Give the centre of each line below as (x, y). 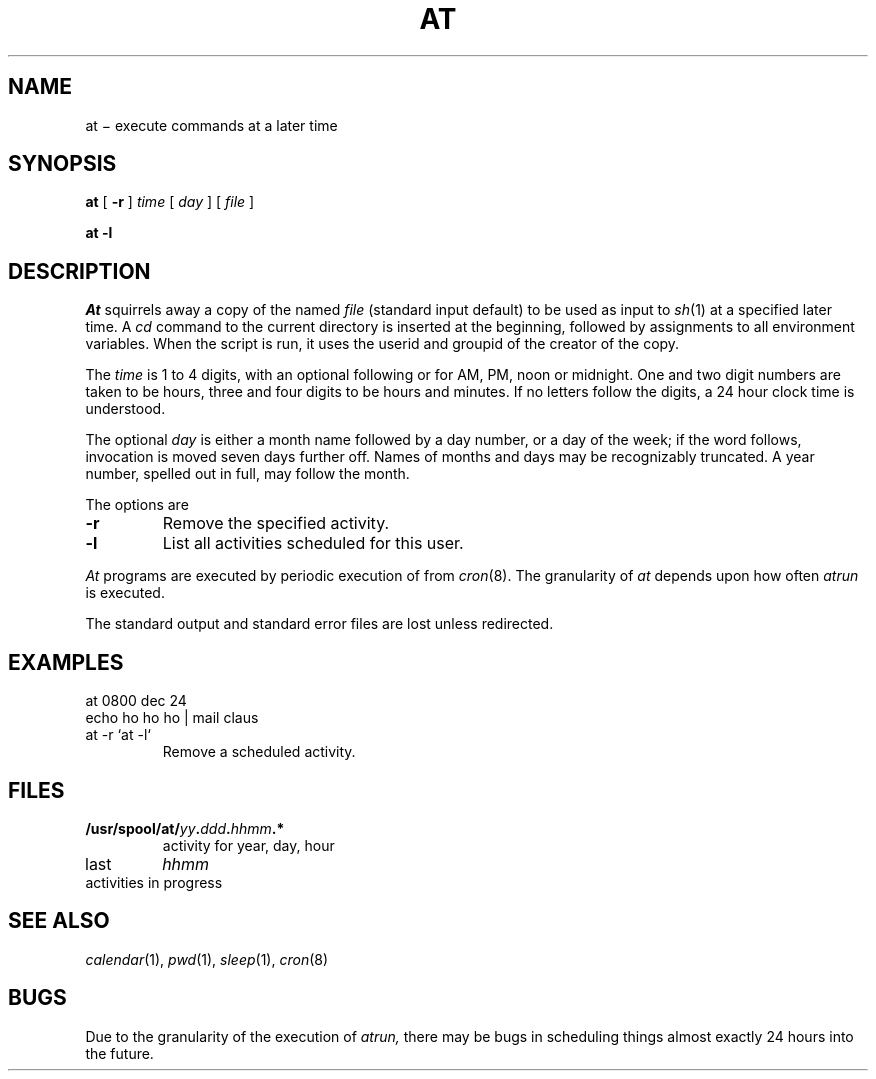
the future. (119, 1053)
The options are (137, 505)
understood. (125, 409)
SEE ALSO (59, 921)
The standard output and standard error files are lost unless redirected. (319, 624)
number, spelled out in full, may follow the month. (247, 474)
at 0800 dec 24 (136, 701)
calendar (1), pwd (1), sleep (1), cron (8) (207, 959)
